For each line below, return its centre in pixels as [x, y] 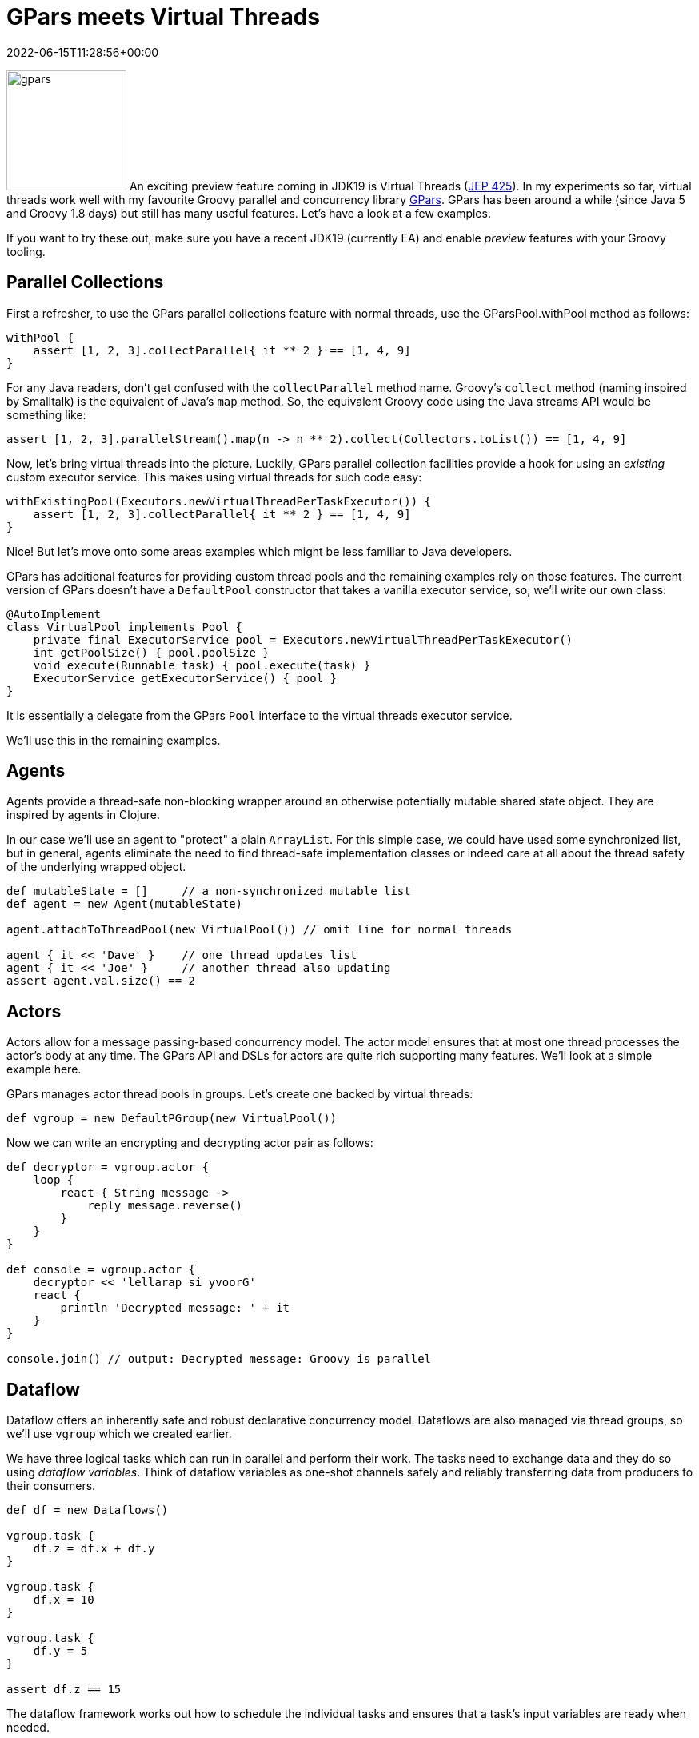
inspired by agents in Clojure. [83, 815]
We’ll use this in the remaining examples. [114, 740]
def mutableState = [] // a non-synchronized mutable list [209, 891]
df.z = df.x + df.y [94, 1549]
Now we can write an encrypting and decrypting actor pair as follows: [190, 1143]
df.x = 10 [64, 1600]
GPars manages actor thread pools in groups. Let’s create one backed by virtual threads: [240, 1094]
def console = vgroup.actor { [101, 1270]
